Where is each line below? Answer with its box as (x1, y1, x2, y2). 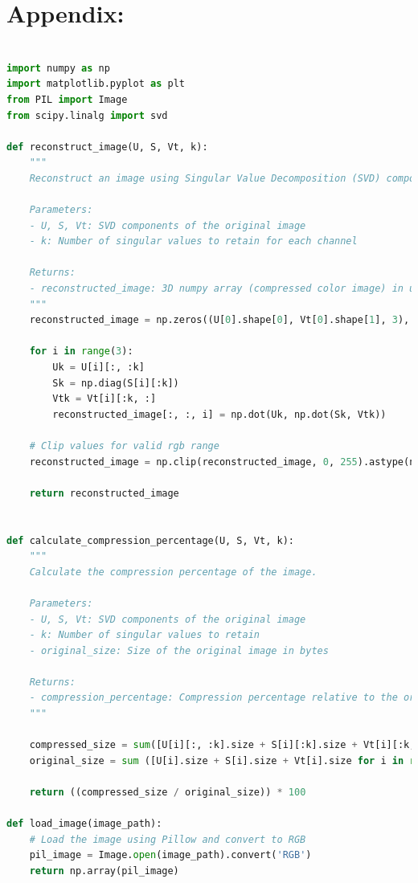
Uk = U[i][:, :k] (52, 362, 145, 373)
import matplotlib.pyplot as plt (6, 78, 185, 90)
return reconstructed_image (29, 487, 179, 499)
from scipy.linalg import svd (6, 109, 168, 121)
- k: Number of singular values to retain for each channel (29, 235, 358, 247)
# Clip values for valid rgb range (29, 439, 219, 452)
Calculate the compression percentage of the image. (29, 566, 318, 578)
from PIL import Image (6, 93, 128, 105)
